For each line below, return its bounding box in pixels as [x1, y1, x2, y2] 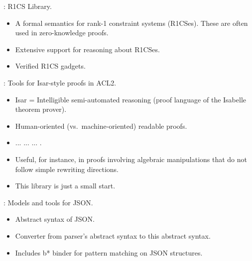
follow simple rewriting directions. [15, 164, 119, 174]
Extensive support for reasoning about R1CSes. [15, 44, 160, 54]
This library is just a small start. [15, 180, 116, 191]
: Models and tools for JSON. [3, 197, 93, 207]
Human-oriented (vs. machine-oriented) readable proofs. [15, 120, 187, 131]
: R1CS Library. [3, 1, 52, 11]
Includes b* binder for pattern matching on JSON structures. [15, 247, 203, 258]
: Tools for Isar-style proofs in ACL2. [3, 77, 117, 87]
